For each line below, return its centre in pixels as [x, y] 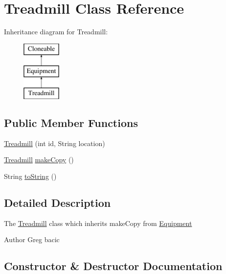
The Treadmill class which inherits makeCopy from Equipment [98, 223]
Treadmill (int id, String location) [55, 143]
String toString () [30, 176]
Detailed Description [57, 203]
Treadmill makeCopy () [39, 160]
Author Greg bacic [32, 239]
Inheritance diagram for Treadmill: [56, 32]
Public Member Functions [71, 123]
